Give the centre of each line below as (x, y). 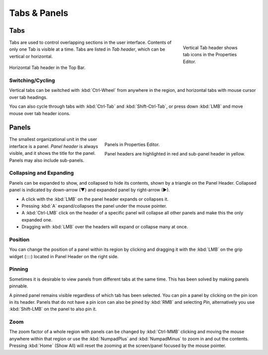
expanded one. (37, 220)
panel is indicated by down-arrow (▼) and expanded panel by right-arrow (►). (90, 190)
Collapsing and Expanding (41, 173)
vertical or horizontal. (31, 56)
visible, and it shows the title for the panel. (53, 153)
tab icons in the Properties (210, 55)
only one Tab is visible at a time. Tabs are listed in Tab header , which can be (87, 49)
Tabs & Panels (39, 13)
